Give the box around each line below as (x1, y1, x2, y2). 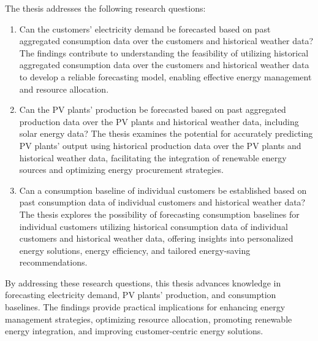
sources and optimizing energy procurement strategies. (19, 163, 224, 176)
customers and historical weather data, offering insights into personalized (19, 232, 293, 245)
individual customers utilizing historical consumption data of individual (19, 220, 288, 232)
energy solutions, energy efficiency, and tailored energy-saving (19, 243, 251, 256)
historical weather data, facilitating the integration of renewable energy (19, 151, 287, 164)
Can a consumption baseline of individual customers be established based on (19, 183, 307, 196)
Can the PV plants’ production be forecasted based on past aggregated (19, 103, 286, 116)
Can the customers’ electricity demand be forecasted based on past (19, 22, 271, 35)
